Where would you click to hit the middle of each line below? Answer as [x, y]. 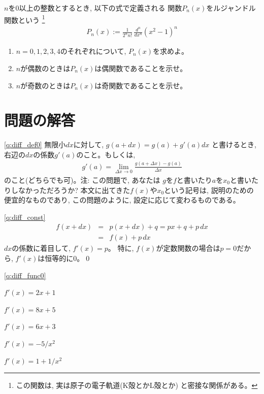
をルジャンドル [231, 8]
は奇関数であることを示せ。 [141, 85]
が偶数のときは [45, 68]
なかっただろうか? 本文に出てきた [74, 190]
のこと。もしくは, [106, 154]
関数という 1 [25, 19]
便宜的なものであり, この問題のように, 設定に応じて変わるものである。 [122, 200]
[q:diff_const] [25, 217]
